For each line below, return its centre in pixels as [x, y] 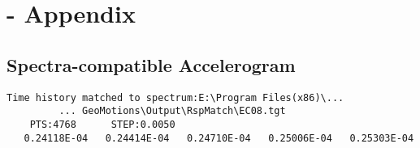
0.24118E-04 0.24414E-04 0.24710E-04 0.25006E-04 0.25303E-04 [219, 138]
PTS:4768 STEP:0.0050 [102, 124]
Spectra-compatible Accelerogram [151, 64]
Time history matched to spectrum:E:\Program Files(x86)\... [175, 97]
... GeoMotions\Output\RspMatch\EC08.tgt [172, 111]
